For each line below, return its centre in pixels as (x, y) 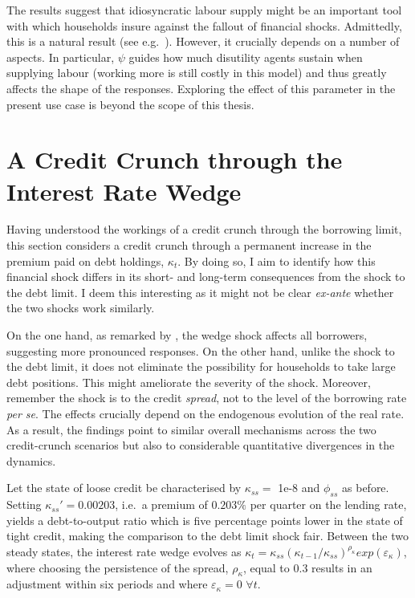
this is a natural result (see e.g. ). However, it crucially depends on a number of (203, 41)
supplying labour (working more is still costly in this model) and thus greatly (197, 73)
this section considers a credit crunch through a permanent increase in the (189, 245)
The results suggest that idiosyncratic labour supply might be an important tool (204, 10)
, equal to (266, 567)
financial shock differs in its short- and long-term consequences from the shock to (206, 277)
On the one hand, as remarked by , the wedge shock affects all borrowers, (187, 335)
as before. (366, 488)
